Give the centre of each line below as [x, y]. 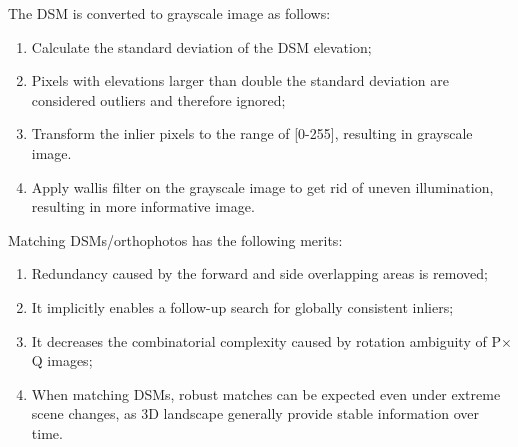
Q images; [62, 360]
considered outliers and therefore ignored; [158, 99]
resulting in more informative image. [143, 206]
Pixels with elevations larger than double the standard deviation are [240, 80]
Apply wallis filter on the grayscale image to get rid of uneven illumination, [262, 186]
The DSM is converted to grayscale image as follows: [169, 13]
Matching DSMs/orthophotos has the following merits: [175, 239]
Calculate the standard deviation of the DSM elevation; [201, 46]
